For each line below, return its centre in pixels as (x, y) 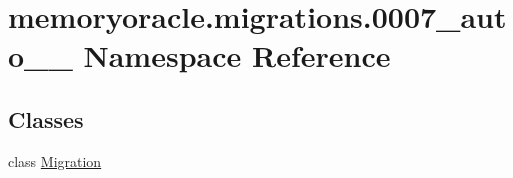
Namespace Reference (237, 55)
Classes (46, 118)
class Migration (55, 160)
